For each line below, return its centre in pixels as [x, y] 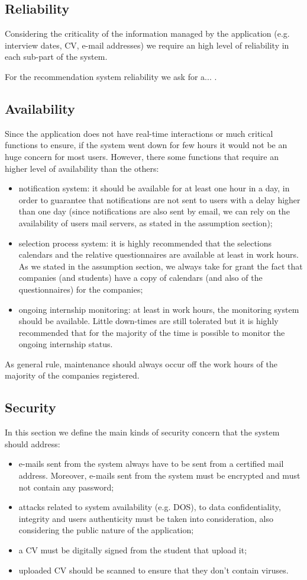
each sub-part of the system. [56, 57]
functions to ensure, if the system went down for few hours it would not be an [146, 145]
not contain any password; [66, 487]
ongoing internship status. [66, 344]
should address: [33, 443]
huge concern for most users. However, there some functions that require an [142, 156]
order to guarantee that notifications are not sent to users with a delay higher [159, 199]
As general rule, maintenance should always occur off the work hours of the [141, 363]
